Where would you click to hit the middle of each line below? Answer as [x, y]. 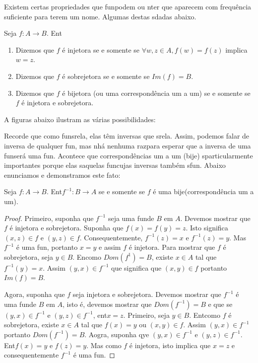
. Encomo [87, 256]
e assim [110, 247]
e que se [220, 304]
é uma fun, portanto [47, 247]
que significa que [136, 267]
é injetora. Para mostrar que [172, 247]
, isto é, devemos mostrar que [107, 304]
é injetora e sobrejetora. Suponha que [66, 228]
